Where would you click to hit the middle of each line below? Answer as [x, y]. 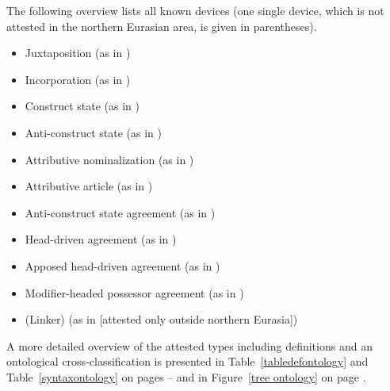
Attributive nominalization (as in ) [109, 159]
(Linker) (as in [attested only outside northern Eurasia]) [161, 319]
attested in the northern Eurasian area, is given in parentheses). [162, 26]
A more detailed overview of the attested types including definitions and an [189, 345]
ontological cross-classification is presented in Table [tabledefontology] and [187, 361]
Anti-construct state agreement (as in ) [120, 212]
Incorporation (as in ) [78, 79]
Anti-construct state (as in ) [93, 132]
